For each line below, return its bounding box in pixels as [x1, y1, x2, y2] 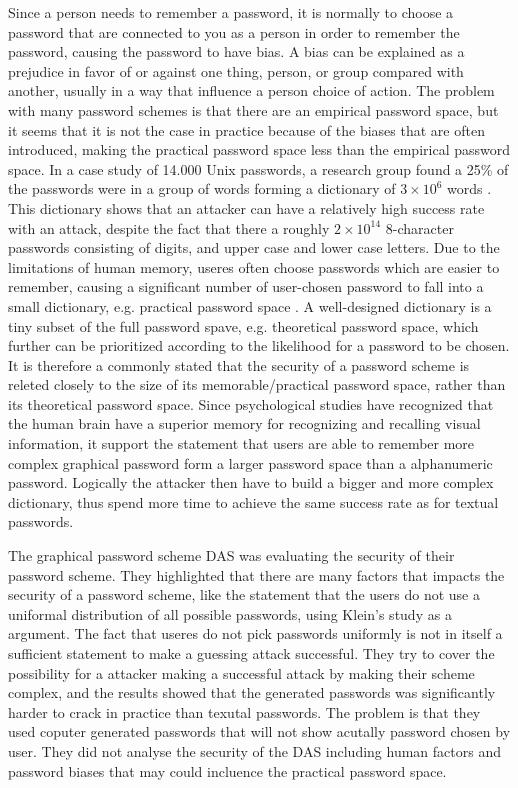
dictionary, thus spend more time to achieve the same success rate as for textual [8, 491, 499, 512]
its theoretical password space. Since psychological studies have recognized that [8, 393, 494, 414]
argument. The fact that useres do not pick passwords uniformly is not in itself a [8, 623, 503, 644]
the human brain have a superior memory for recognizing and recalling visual [8, 413, 481, 434]
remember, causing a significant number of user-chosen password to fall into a [8, 276, 484, 297]
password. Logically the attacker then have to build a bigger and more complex [8, 472, 494, 493]
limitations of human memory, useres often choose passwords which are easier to [8, 256, 500, 277]
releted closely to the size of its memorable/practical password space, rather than [8, 374, 506, 395]
